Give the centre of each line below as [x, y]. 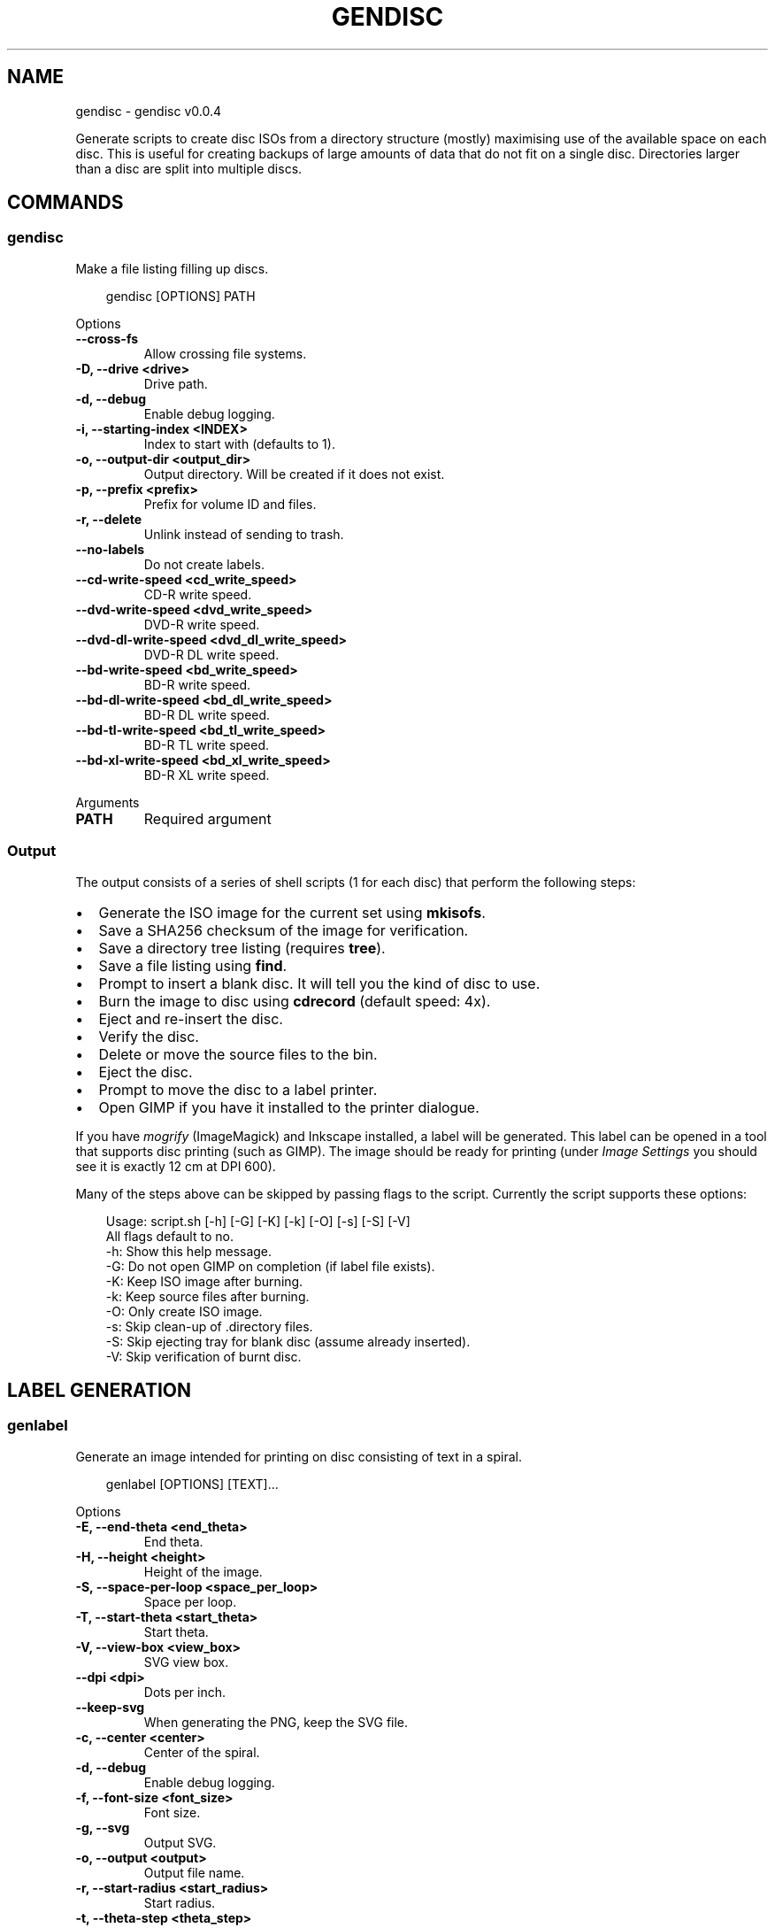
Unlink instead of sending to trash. [244, 534]
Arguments [107, 802]
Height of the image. [203, 1571]
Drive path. [176, 383]
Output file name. [194, 1872]
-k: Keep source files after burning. [207, 1296]
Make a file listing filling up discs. [172, 268]
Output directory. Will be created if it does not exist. [294, 474]
